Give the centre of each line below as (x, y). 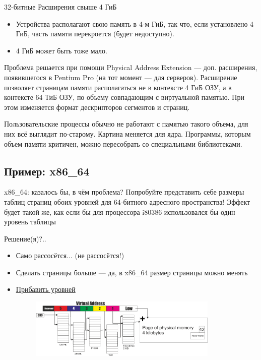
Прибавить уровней (46, 289)
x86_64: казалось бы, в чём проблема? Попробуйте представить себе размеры (124, 192)
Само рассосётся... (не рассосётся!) (70, 255)
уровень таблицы (30, 222)
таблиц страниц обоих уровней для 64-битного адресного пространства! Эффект (127, 201)
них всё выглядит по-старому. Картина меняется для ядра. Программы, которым (127, 133)
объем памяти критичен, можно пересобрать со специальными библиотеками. (123, 143)
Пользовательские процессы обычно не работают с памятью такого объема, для (126, 124)
